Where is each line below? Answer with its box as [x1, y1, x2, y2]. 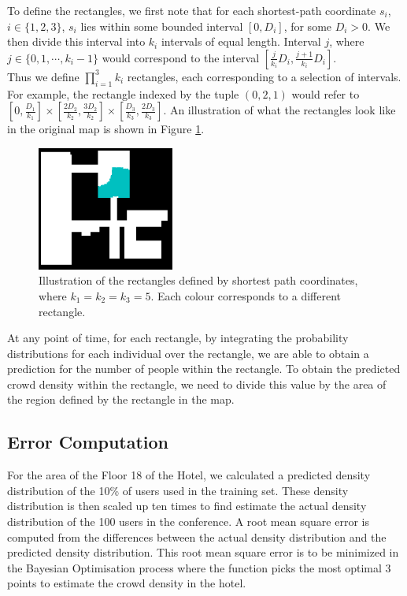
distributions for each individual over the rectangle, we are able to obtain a [7, 345, 369, 361]
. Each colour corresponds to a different [150, 287, 342, 304]
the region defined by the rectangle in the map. [7, 391, 235, 408]
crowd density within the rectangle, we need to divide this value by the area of [7, 375, 387, 392]
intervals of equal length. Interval [161, 33, 321, 50]
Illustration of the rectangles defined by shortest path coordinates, [39, 272, 358, 289]
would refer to [291, 85, 360, 102]
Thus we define [7, 68, 80, 84]
